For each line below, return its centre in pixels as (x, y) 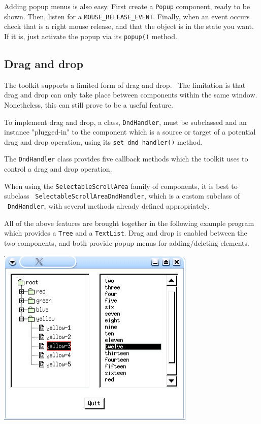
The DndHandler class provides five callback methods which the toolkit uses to (126, 159)
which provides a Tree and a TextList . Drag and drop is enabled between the (126, 233)
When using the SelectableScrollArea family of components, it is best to (121, 186)
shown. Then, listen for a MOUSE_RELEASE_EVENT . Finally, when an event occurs (127, 16)
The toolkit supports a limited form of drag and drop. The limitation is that (125, 85)
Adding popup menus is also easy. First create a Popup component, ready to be (127, 6)
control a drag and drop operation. (58, 169)
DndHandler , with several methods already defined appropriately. (109, 206)
